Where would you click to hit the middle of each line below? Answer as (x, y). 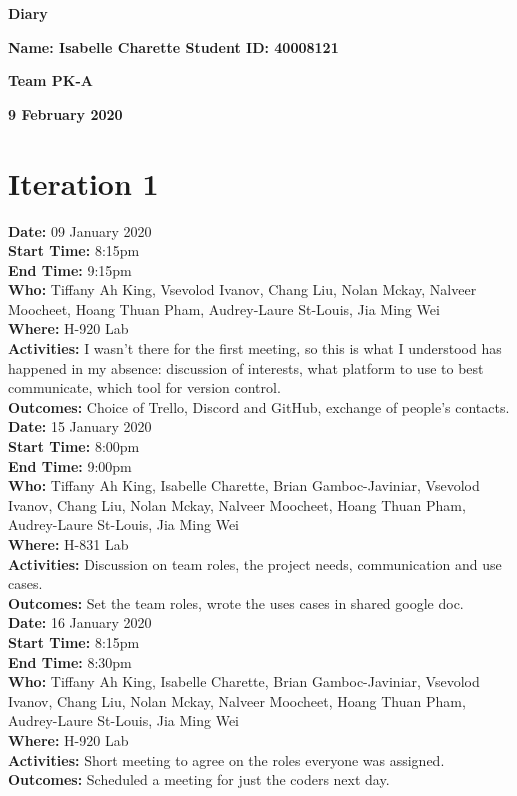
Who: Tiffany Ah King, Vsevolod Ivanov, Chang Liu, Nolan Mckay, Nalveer (242, 289)
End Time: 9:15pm (70, 269)
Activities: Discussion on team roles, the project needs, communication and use (255, 563)
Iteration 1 (83, 182)
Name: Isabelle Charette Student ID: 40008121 (173, 46)
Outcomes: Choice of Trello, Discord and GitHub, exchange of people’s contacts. (259, 406)
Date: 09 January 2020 (80, 230)
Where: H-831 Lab (68, 544)
